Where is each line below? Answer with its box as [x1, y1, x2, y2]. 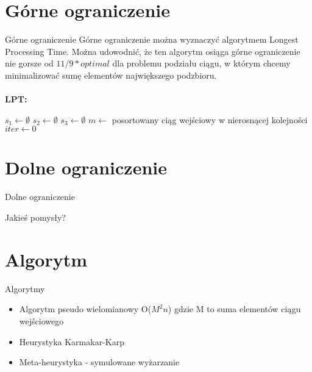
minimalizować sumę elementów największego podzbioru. [5, 68, 217, 81]
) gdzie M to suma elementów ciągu [168, 302, 301, 315]
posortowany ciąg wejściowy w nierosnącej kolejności [112, 113, 308, 126]
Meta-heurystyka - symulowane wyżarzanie [19, 356, 180, 368]
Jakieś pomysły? [5, 211, 66, 223]
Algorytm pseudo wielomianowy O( [19, 302, 152, 315]
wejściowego [19, 314, 64, 327]
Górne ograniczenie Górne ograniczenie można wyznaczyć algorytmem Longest [5, 33, 299, 46]
